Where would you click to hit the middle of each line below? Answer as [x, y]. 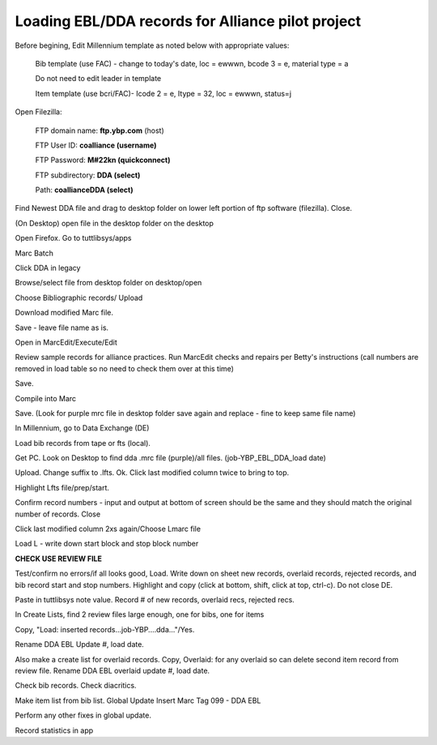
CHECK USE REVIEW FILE [59, 559]
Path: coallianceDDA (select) [84, 190]
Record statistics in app [54, 730]
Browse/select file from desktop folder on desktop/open [108, 283]
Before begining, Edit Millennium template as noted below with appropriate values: [152, 45]
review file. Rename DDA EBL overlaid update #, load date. [112, 670]
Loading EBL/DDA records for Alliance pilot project [188, 21]
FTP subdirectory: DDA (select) [88, 175]
